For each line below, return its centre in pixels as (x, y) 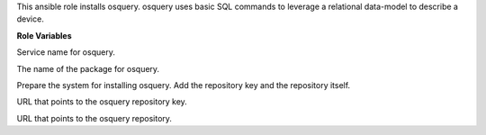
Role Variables (44, 35)
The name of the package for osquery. (88, 68)
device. (30, 19)
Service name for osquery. (66, 52)
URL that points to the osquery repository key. (102, 102)
